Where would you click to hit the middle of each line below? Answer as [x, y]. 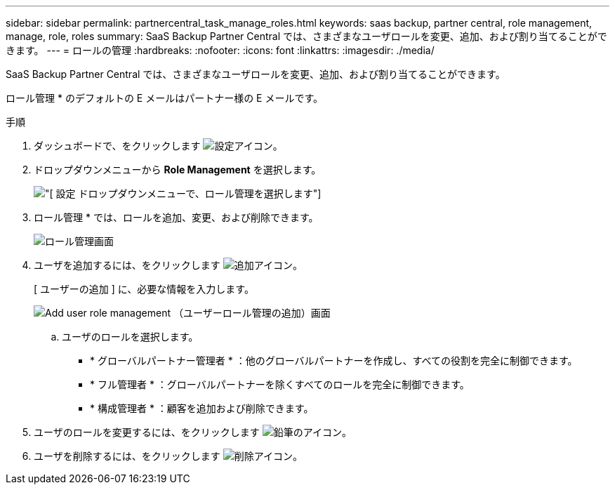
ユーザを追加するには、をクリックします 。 [168, 265]
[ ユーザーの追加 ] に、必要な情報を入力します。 [144, 289]
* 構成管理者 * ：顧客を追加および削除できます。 [202, 408]
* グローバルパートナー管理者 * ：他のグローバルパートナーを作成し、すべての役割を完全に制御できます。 [334, 360]
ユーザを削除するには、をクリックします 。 [168, 456]
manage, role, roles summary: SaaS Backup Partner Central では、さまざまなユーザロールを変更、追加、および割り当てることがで [306, 36]
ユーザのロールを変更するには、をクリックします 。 [193, 432]
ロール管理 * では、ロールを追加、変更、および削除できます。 [176, 217]
